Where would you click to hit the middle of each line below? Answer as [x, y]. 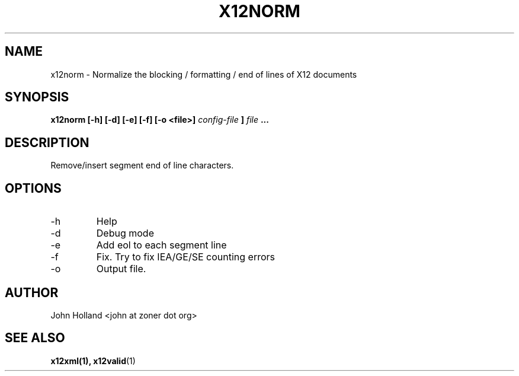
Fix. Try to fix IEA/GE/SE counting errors [186, 257]
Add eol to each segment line [161, 245]
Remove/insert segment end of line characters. [142, 165]
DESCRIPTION [47, 142]
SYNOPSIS [37, 97]
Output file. [121, 269]
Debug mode [125, 233]
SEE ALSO [35, 338]
